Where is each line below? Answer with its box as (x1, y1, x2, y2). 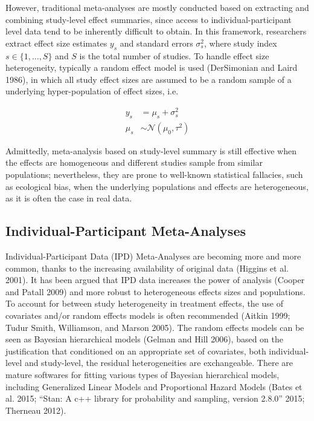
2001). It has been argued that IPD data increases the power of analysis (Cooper (5, 273, 305, 286)
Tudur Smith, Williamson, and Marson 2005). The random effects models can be (5, 321, 304, 333)
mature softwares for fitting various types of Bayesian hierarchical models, (5, 368, 280, 380)
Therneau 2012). (5, 403, 66, 416)
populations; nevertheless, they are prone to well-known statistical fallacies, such (5, 168, 303, 181)
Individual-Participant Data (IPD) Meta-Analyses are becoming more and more (5, 250, 301, 263)
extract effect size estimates (5, 36, 107, 49)
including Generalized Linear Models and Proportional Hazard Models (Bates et (5, 380, 303, 393)
